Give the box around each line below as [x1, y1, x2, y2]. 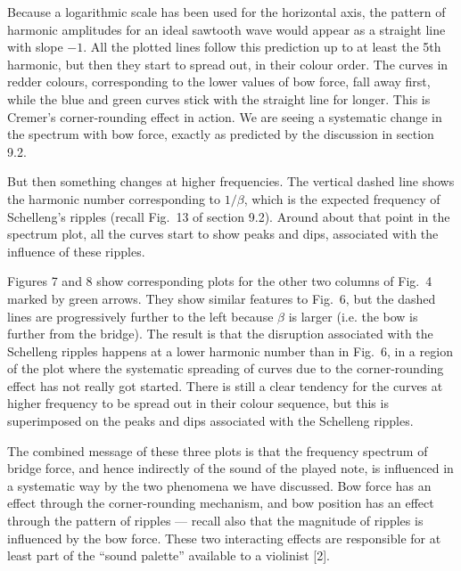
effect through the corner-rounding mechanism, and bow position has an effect [7, 494, 434, 512]
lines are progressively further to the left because [7, 306, 274, 325]
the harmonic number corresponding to [7, 189, 221, 208]
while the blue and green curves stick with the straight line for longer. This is [7, 89, 431, 108]
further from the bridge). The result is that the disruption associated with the [7, 324, 433, 343]
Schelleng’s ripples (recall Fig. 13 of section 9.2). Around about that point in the [7, 207, 450, 225]
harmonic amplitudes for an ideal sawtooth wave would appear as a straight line [7, 20, 446, 38]
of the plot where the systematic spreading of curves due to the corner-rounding [7, 359, 444, 378]
